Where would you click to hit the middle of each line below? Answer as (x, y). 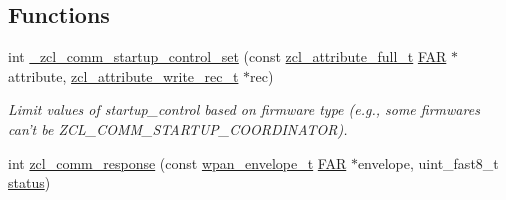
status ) (29, 182)
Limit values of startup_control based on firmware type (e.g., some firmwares (244, 109)
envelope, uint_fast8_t (428, 162)
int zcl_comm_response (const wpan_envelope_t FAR (177, 162)
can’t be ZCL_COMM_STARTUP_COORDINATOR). (178, 128)
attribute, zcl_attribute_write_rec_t (123, 75)
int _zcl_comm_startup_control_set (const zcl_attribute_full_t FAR (227, 56)
